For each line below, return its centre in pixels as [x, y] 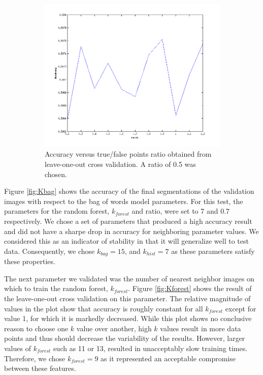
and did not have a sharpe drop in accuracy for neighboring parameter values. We [131, 231]
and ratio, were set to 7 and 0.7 [181, 211]
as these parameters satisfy [213, 251]
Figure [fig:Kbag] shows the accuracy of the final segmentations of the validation [129, 191]
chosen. [56, 174]
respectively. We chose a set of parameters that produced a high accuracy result [128, 221]
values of [18, 348]
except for [241, 308]
